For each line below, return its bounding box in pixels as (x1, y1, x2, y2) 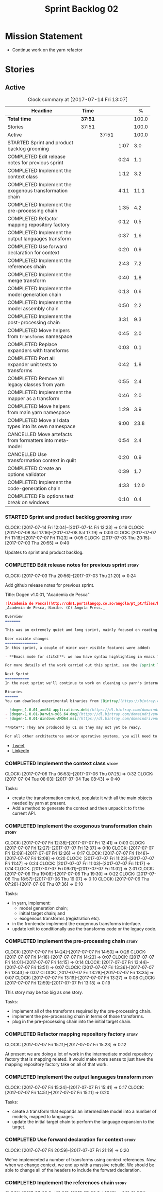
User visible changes (5, 636, 49, 641)
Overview (5, 614, 23, 619)
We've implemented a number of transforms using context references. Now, (5, 1157, 157, 1162)
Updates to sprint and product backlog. (5, 549, 84, 555)
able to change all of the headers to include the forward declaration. (5, 1167, 141, 1173)
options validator (7, 471, 46, 477)
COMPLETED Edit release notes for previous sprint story (5, 561, 139, 568)
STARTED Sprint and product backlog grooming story (5, 513, 132, 520)
